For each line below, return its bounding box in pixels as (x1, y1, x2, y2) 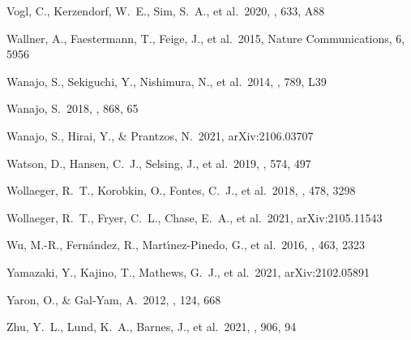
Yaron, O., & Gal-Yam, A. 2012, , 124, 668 (6, 291, 221, 308)
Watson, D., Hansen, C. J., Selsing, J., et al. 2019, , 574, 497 (6, 154, 311, 171)
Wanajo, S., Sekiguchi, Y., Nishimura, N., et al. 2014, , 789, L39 (6, 72, 327, 89)
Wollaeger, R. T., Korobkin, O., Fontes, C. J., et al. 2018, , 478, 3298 (6, 182, 356, 199)
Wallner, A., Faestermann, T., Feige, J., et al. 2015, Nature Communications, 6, (6, 29, 405, 46)
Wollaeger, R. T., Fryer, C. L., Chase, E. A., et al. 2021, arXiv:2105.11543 (6, 209, 383, 226)
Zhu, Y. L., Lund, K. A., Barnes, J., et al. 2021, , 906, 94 (6, 318, 297, 335)
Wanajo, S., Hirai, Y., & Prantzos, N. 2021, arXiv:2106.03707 (6, 127, 314, 144)
